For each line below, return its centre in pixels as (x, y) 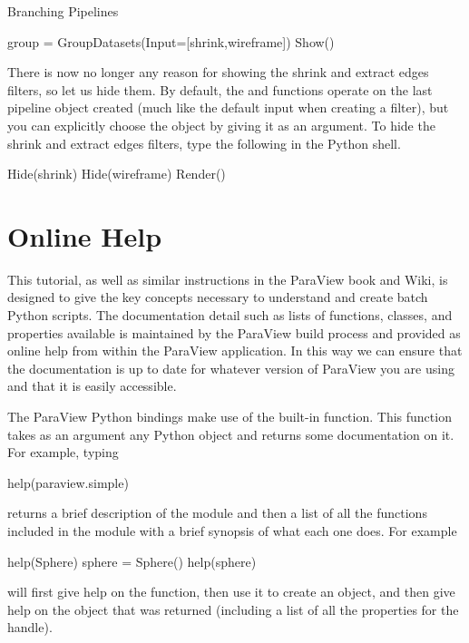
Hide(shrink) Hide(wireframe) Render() (117, 174)
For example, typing (63, 452)
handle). (30, 627)
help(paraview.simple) (68, 482)
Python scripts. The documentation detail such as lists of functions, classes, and (230, 315)
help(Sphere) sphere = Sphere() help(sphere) (132, 561)
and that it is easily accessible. (92, 386)
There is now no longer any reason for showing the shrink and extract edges (218, 72)
